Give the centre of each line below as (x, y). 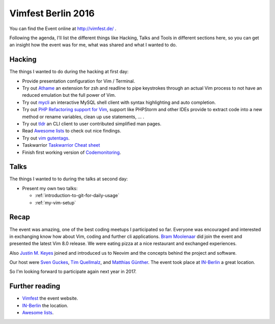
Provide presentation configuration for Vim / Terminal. (78, 81)
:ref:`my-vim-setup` (56, 202)
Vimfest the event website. (50, 299)
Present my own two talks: (50, 188)
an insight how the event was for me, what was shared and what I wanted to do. (93, 45)
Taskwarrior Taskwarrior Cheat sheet (61, 145)
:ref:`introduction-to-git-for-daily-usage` (77, 196)
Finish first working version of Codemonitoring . (72, 152)
